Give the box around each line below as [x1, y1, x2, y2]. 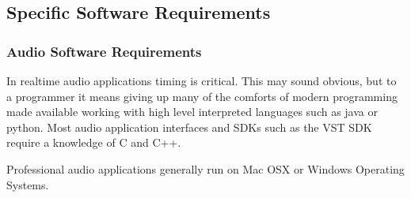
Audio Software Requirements [6, 41, 202, 61]
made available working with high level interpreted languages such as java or [6, 103, 378, 120]
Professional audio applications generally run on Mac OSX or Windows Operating [6, 160, 405, 177]
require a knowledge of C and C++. [6, 134, 181, 151]
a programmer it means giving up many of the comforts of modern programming [6, 88, 398, 104]
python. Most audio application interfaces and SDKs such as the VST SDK [6, 118, 372, 135]
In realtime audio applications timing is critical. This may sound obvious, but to [6, 73, 397, 88]
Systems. [6, 176, 49, 192]
